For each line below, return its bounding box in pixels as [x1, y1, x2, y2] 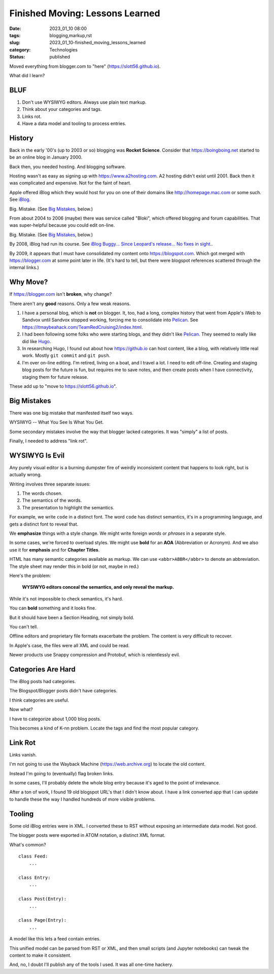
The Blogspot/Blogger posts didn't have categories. [9, 688, 118, 694]
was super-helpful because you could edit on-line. [9, 222, 115, 228]
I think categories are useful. [9, 697, 70, 703]
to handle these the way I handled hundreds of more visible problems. [9, 796, 156, 802]
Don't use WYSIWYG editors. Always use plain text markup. [22, 99, 147, 105]
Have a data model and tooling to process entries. [22, 120, 126, 127]
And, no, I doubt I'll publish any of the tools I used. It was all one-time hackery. [9, 961, 174, 968]
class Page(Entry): [18, 918, 67, 923]
